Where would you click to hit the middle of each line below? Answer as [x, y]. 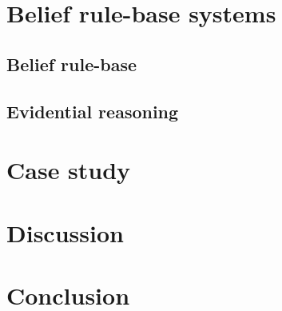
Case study [69, 170]
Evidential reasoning [93, 111]
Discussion [65, 232]
